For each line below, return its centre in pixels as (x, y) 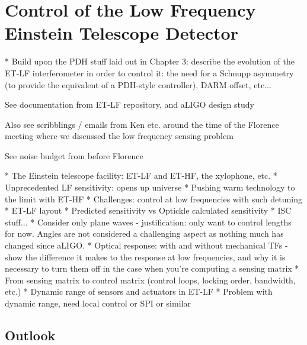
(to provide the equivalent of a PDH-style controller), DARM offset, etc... (138, 84)
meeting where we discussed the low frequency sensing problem (119, 136)
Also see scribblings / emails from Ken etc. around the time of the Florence (142, 124)
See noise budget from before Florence (74, 155)
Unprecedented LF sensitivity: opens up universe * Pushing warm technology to (150, 187)
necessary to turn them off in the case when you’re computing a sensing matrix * (152, 268)
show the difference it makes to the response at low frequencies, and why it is (145, 257)
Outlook (30, 335)
